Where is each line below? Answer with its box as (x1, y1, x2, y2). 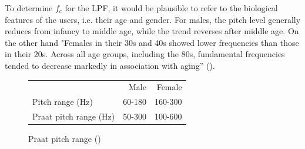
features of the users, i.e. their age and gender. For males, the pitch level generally (5, 13, 301, 25)
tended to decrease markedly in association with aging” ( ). (5, 59, 215, 71)
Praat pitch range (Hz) (32, 110, 115, 122)
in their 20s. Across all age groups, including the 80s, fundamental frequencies (5, 48, 285, 60)
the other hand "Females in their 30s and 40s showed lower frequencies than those (5, 36, 299, 48)
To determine (5, 2, 53, 14)
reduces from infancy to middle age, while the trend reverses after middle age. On (5, 25, 299, 37)
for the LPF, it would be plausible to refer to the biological (65, 2, 278, 14)
